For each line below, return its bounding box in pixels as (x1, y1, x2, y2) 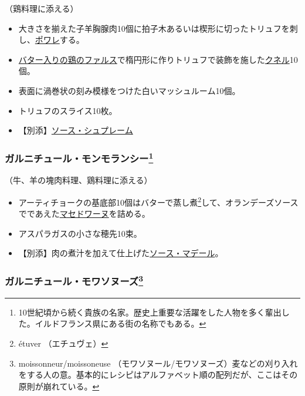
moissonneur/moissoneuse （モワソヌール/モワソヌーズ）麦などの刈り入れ (18, 357, 298, 369)
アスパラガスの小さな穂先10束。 (18, 227, 142, 239)
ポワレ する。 (35, 33, 84, 46)
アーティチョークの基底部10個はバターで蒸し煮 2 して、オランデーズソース (18, 194, 299, 208)
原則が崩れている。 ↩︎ (18, 380, 100, 392)
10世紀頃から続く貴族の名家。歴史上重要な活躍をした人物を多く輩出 (18, 306, 282, 318)
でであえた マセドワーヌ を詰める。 (18, 207, 150, 220)
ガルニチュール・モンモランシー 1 (5, 149, 154, 166)
